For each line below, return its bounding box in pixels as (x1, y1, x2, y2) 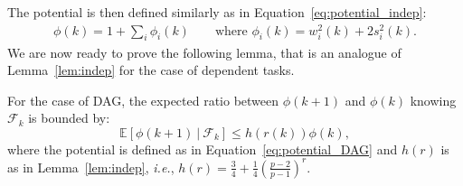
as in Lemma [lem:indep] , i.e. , (7, 157, 175, 176)
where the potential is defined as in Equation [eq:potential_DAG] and (7, 139, 398, 158)
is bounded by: (28, 108, 110, 127)
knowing (410, 90, 457, 109)
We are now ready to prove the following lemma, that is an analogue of (7, 42, 402, 61)
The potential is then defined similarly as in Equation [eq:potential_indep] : (7, 3, 427, 21)
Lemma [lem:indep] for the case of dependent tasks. (7, 60, 295, 79)
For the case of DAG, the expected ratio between (7, 90, 279, 109)
